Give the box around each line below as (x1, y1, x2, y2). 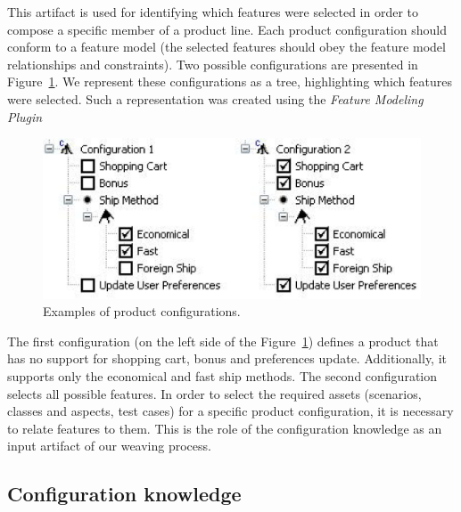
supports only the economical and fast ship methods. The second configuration (7, 367, 438, 386)
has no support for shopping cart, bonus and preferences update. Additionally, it (7, 349, 448, 368)
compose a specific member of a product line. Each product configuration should (7, 20, 447, 38)
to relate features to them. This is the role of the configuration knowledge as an (7, 419, 442, 437)
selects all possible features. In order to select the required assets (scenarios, (7, 384, 422, 402)
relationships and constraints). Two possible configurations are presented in (7, 54, 418, 73)
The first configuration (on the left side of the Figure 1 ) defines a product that (7, 331, 439, 350)
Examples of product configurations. (43, 302, 241, 321)
